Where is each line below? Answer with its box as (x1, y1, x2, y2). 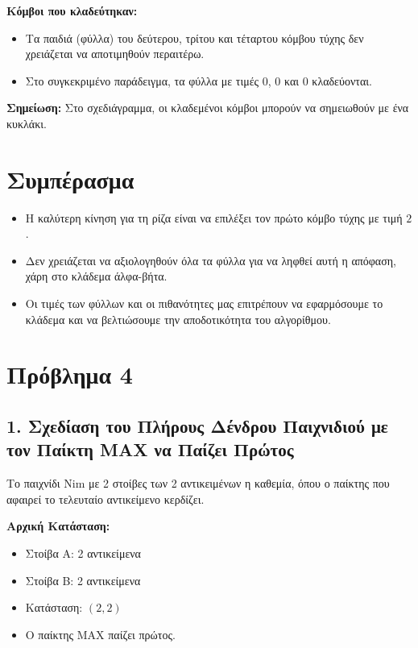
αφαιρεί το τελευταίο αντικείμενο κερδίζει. (6, 490, 205, 507)
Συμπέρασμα (6, 162, 135, 195)
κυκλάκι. (6, 114, 47, 131)
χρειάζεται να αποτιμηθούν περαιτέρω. (25, 45, 205, 62)
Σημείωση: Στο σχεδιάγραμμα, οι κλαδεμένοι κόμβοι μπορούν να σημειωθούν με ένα (6, 99, 409, 116)
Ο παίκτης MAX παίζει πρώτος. (25, 625, 176, 642)
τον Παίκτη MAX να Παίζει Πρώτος (6, 437, 294, 462)
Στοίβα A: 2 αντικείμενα (25, 545, 141, 561)
